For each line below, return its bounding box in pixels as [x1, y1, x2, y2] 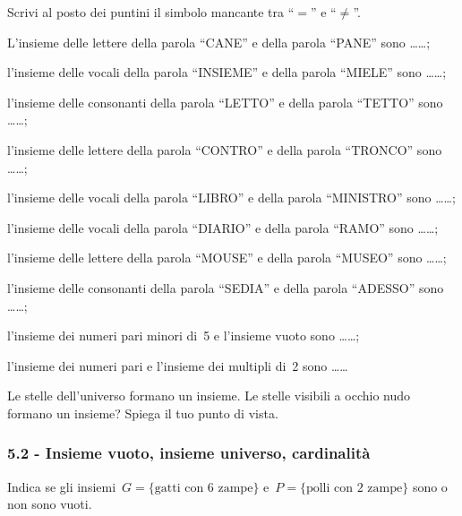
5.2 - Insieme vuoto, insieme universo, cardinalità [7, 442, 371, 464]
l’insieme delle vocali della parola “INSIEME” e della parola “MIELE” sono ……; [7, 63, 447, 82]
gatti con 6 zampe [154, 481, 253, 494]
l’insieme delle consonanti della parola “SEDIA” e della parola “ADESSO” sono [7, 278, 444, 297]
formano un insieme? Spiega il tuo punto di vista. [7, 403, 278, 422]
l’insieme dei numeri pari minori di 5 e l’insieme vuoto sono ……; [7, 326, 360, 345]
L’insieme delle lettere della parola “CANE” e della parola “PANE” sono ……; [7, 32, 431, 51]
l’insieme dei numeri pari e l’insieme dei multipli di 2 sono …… [7, 356, 348, 374]
